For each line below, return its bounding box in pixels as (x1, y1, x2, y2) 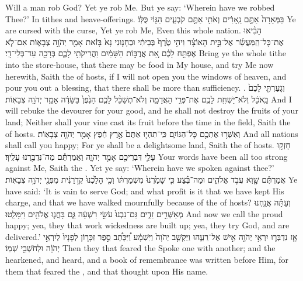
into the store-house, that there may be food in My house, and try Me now (5, 58, 274, 70)
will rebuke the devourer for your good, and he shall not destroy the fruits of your (5, 104, 298, 116)
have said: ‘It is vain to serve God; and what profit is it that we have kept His (5, 184, 284, 197)
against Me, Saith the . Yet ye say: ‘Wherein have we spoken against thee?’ (5, 162, 274, 174)
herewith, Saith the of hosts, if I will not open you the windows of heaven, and (5, 70, 287, 82)
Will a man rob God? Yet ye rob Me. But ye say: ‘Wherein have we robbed (5, 1, 275, 13)
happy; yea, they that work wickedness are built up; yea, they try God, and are (5, 219, 290, 231)
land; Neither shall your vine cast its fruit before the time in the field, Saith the (5, 115, 291, 128)
